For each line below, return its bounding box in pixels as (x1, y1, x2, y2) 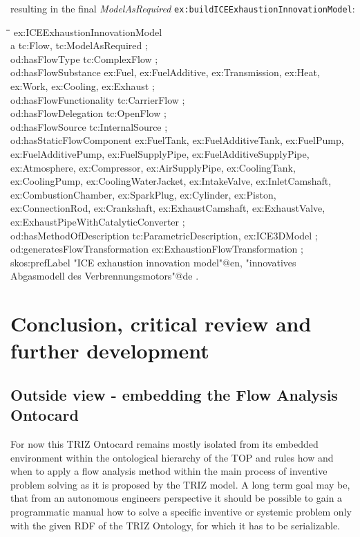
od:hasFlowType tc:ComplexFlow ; (10, 51, 158, 66)
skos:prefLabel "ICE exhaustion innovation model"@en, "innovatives (10, 255, 296, 269)
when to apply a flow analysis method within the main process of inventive (10, 464, 328, 478)
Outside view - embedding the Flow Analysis (10, 383, 338, 405)
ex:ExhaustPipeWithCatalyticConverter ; (10, 214, 185, 228)
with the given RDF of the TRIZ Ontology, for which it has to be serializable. (10, 518, 341, 532)
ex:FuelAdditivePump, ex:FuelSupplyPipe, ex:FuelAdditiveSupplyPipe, (10, 147, 310, 161)
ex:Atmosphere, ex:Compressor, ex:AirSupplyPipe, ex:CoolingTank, (10, 160, 296, 174)
